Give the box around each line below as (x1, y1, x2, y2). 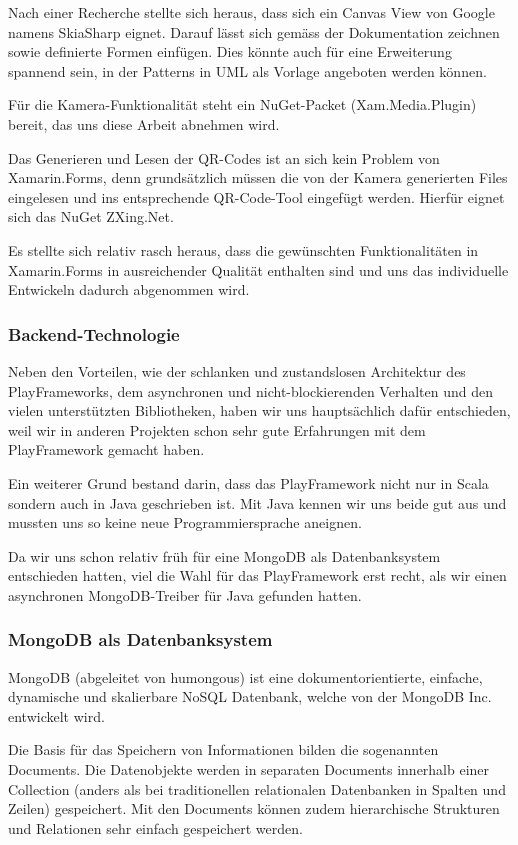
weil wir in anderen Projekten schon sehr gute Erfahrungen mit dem (8, 419, 426, 440)
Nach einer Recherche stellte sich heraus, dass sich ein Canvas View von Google (8, 2, 495, 22)
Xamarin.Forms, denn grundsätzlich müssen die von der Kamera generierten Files (8, 167, 508, 188)
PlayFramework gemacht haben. (8, 439, 205, 460)
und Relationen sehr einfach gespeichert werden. (8, 817, 303, 838)
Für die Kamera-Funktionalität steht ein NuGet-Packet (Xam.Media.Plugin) (8, 94, 477, 115)
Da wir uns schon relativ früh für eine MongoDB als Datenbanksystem (8, 545, 441, 566)
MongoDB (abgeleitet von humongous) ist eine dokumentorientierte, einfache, (8, 666, 483, 687)
